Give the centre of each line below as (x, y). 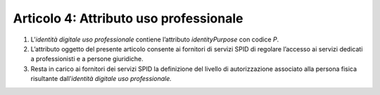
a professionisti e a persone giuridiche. (87, 59)
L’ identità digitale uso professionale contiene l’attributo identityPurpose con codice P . (155, 39)
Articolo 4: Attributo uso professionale (128, 18)
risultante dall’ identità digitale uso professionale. (101, 79)
